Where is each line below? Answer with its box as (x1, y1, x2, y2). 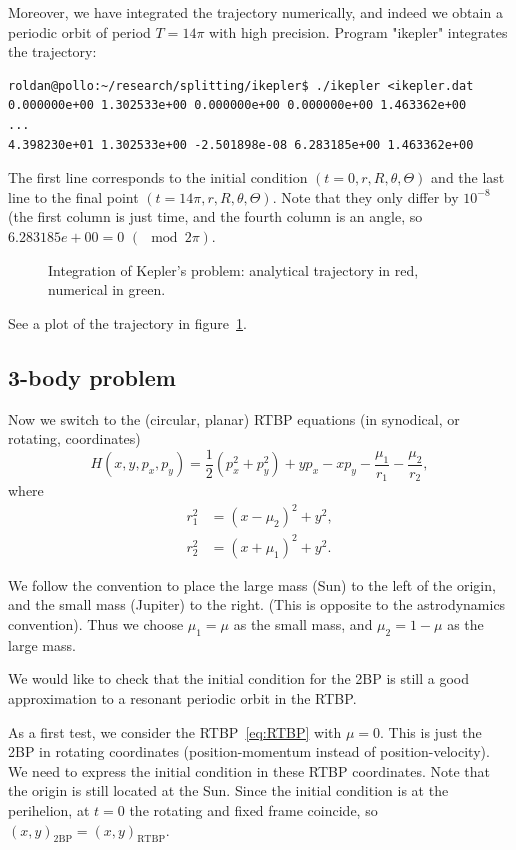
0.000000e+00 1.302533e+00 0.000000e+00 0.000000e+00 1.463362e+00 (8, 98, 467, 113)
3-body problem (8, 361, 176, 392)
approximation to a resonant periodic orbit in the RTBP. (8, 688, 357, 709)
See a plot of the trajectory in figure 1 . (8, 312, 247, 333)
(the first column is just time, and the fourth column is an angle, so (8, 206, 423, 227)
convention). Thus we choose (8, 614, 184, 635)
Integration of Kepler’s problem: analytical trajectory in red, (48, 259, 419, 280)
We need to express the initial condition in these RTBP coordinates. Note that (8, 760, 491, 781)
